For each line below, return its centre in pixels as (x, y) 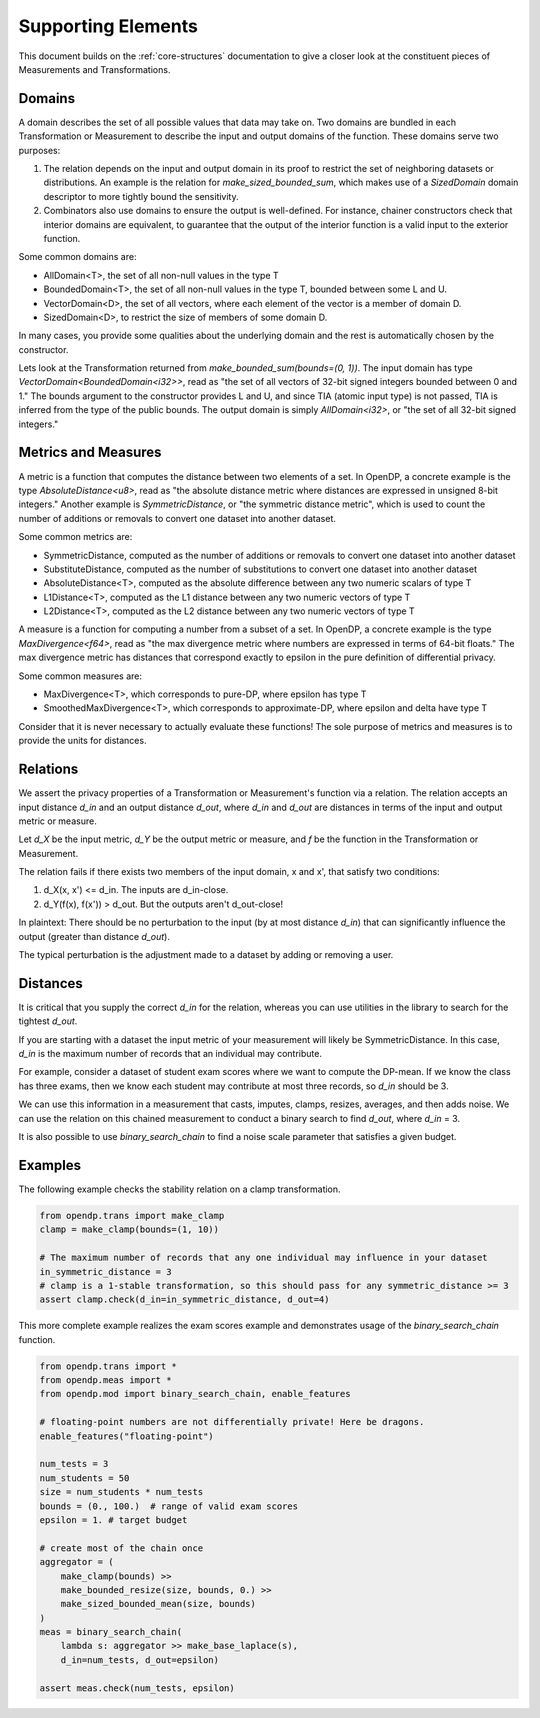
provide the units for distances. (82, 741)
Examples (50, 1165)
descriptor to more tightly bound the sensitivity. (141, 196)
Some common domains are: (77, 257)
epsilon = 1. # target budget (113, 1519)
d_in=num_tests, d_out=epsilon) (140, 1659)
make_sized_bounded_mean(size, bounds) (158, 1604)
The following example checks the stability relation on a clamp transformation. (179, 1189)
